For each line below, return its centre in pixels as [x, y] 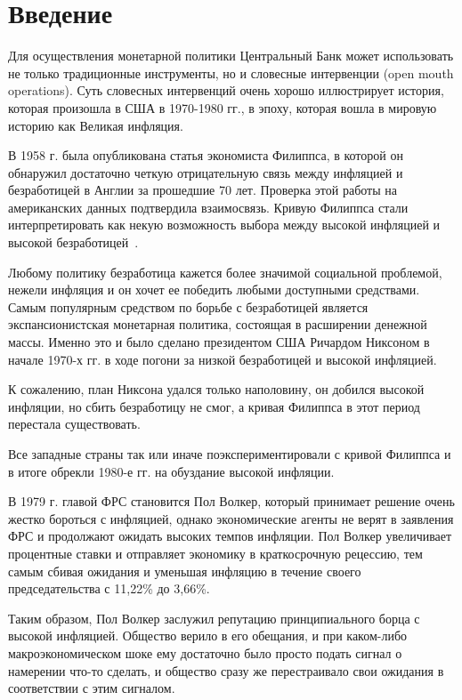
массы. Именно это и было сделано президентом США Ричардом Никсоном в [219, 342]
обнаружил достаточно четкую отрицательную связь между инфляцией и [206, 172]
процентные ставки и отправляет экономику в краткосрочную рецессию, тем [215, 553]
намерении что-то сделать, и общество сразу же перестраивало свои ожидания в [226, 670]
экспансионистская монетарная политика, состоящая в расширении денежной [218, 324]
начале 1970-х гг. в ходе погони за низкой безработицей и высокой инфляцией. [223, 359]
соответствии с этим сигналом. [92, 688]
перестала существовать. [74, 424]
